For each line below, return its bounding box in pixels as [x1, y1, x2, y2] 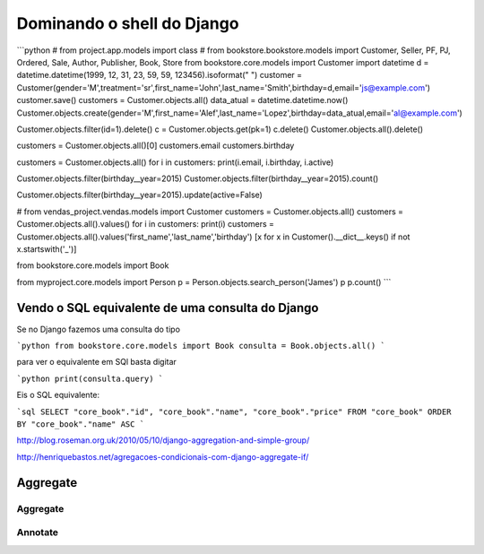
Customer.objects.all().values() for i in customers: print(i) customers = [16, 219, 275, 229]
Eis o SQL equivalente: [16, 390, 100, 401]
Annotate [16, 526, 58, 539]
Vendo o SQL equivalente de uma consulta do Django [16, 300, 319, 316]
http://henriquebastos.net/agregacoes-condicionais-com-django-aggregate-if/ [16, 451, 309, 462]
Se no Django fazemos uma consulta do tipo [16, 324, 181, 334]
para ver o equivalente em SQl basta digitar [16, 357, 177, 368]
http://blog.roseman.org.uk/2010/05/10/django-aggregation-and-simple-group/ [16, 435, 310, 446]
